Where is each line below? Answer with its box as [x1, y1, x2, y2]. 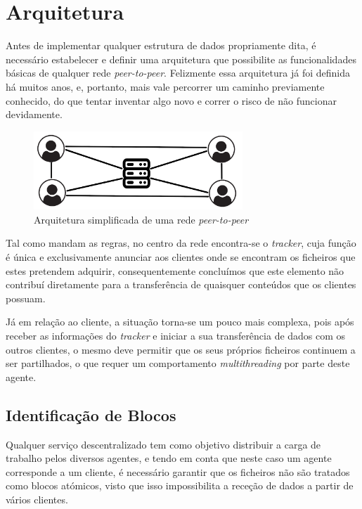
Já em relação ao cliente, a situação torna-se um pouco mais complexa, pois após [6, 314, 354, 329]
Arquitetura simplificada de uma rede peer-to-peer [34, 212, 249, 226]
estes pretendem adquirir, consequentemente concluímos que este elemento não [6, 263, 344, 278]
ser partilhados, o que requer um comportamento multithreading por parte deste [6, 356, 350, 371]
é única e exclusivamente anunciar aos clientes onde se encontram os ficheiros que [6, 250, 356, 264]
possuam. [6, 290, 46, 305]
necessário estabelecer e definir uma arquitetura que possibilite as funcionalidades [6, 51, 356, 66]
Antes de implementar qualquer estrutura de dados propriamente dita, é [6, 38, 316, 53]
